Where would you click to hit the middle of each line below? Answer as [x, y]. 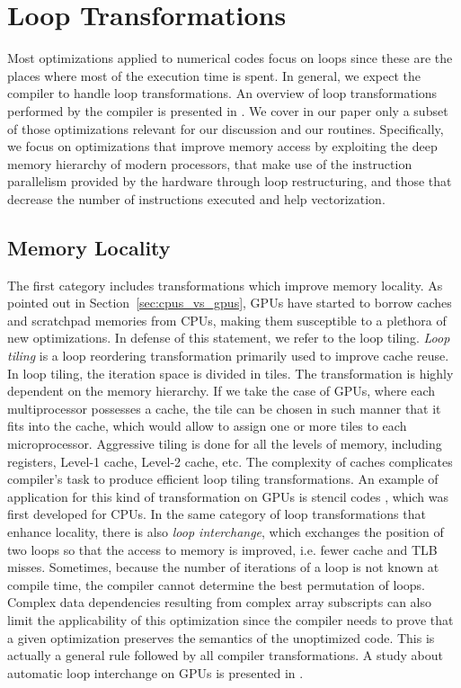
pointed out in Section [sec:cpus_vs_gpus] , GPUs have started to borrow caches [230, 303]
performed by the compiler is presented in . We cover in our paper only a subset [228, 110]
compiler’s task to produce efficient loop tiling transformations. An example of [223, 479]
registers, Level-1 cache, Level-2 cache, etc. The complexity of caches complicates [230, 461]
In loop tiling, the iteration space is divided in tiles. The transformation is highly [230, 373]
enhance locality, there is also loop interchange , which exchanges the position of [226, 531]
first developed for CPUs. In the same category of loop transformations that [217, 514]
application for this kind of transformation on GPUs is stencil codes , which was [228, 496]
